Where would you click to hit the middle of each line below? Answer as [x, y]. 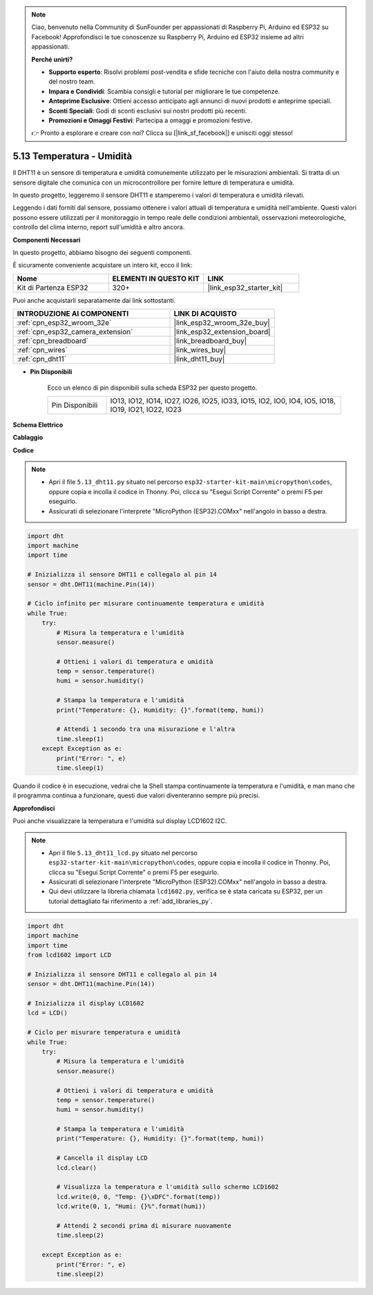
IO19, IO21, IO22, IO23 [146, 409]
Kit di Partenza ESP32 [52, 287]
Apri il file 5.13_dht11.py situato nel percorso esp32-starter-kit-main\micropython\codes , [190, 482]
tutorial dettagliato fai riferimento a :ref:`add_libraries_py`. [131, 901]
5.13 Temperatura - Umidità [73, 157]
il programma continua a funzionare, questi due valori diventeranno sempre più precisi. [136, 795]
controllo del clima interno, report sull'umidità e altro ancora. [99, 227]
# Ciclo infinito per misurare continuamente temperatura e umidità [146, 604]
